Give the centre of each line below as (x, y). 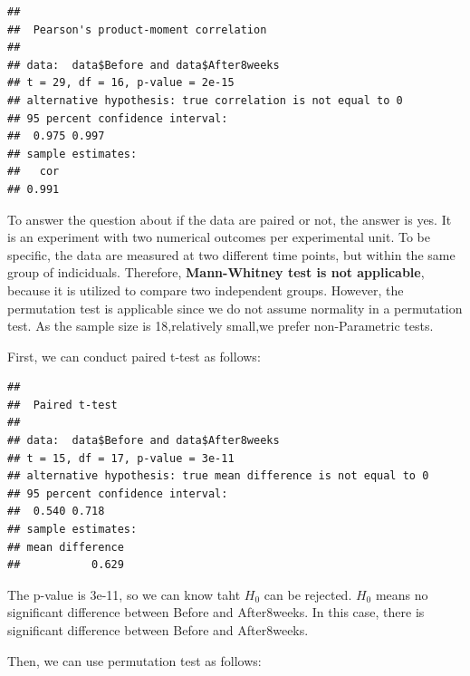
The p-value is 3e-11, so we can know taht (124, 594)
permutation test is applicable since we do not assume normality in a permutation (235, 308)
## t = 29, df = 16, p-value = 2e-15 (121, 83)
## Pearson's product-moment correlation (137, 29)
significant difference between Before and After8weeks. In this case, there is (216, 612)
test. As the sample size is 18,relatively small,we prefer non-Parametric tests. (221, 326)
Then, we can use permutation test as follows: (134, 660)
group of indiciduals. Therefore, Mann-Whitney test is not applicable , (216, 272)
